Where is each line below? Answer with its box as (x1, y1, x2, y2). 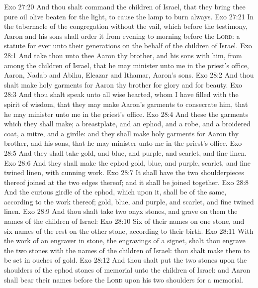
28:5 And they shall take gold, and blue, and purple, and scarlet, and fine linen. (4, 147, 247, 158)
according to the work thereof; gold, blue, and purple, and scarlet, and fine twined (4, 196, 254, 206)
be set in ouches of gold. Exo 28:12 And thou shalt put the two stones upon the (4, 255, 247, 265)
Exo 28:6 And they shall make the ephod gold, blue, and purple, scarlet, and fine (4, 157, 251, 168)
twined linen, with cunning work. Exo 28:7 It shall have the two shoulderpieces (4, 167, 244, 178)
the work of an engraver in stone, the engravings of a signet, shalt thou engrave (4, 235, 246, 246)
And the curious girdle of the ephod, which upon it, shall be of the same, (4, 187, 227, 197)
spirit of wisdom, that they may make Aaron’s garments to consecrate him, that (4, 98, 248, 109)
